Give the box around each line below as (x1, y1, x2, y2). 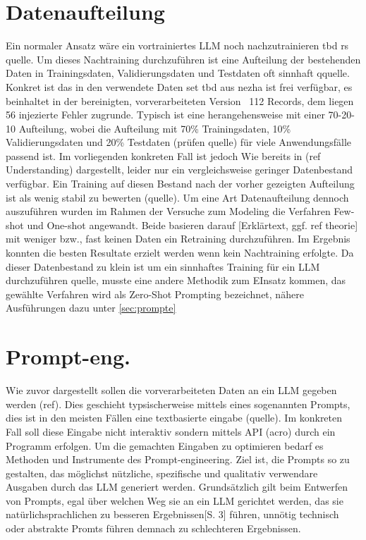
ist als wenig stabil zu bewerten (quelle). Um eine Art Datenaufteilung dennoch (6, 190, 349, 204)
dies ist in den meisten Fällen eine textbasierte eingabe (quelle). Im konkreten (6, 410, 343, 425)
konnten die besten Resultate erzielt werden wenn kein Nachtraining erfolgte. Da (6, 245, 354, 260)
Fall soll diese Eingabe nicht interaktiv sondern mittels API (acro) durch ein (6, 424, 336, 438)
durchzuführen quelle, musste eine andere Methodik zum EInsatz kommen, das (6, 273, 346, 288)
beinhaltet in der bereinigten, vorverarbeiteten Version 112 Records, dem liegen (6, 93, 354, 108)
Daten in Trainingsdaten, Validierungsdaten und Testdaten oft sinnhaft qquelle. (6, 66, 350, 80)
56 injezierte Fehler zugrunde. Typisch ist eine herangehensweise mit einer (6, 107, 325, 122)
